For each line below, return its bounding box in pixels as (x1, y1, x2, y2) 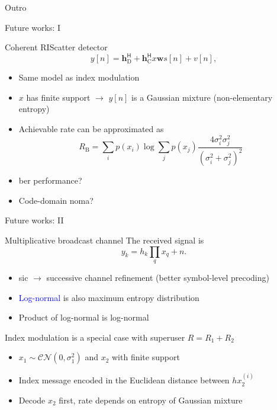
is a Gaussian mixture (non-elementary (131, 91, 273, 103)
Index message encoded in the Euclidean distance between (18, 374, 230, 386)
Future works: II (5, 214, 64, 226)
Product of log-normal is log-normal (18, 311, 149, 323)
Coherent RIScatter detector (5, 41, 108, 53)
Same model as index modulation (18, 71, 140, 84)
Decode (18, 393, 46, 406)
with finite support (112, 351, 180, 363)
